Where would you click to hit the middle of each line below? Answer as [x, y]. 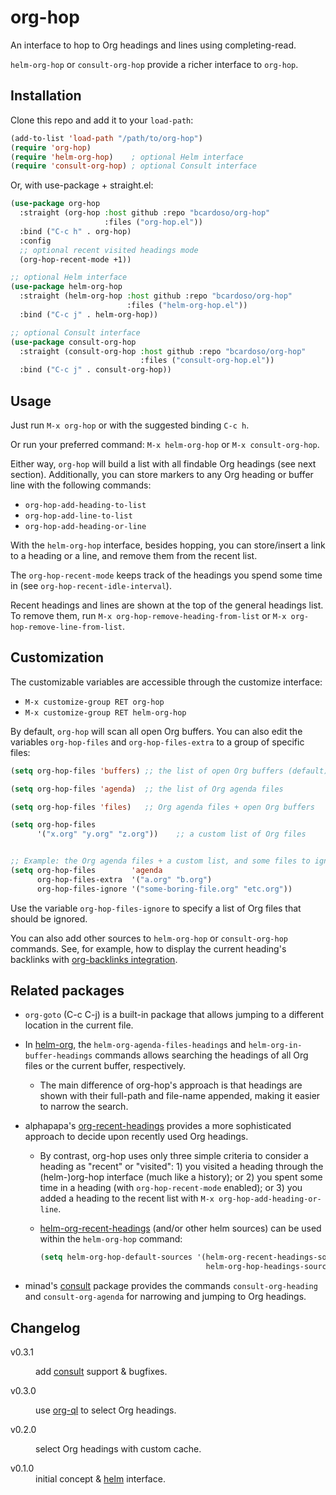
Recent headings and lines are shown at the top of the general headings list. [167, 605]
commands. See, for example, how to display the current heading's [148, 948]
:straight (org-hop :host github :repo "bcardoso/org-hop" [145, 213]
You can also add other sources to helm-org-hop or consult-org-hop [149, 938]
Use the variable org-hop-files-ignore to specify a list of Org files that [156, 908]
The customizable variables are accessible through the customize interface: [166, 682]
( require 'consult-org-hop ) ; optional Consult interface [133, 166]
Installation [46, 96]
